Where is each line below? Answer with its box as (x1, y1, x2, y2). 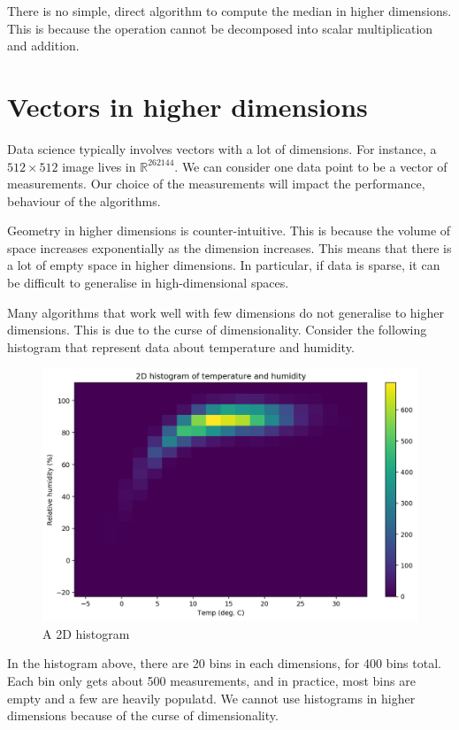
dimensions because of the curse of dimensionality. (7, 706, 279, 725)
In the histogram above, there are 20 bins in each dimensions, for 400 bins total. (7, 654, 441, 672)
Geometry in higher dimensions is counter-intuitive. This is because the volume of (7, 221, 451, 240)
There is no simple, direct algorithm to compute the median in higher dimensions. (7, 2, 452, 19)
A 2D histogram (42, 624, 130, 642)
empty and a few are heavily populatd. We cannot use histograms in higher (7, 688, 416, 707)
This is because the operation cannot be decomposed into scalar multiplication (7, 19, 433, 37)
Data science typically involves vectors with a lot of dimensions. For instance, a (7, 139, 437, 158)
